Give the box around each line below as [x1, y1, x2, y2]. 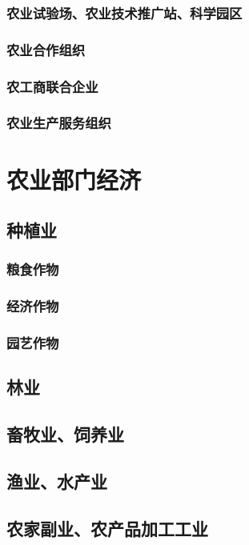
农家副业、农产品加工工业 [6, 515, 208, 540]
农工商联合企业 [6, 76, 98, 96]
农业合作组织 [6, 39, 86, 59]
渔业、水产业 [6, 469, 107, 494]
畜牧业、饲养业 [6, 422, 124, 447]
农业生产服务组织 [6, 113, 111, 133]
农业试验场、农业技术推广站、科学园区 [6, 2, 243, 22]
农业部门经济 [6, 162, 142, 195]
